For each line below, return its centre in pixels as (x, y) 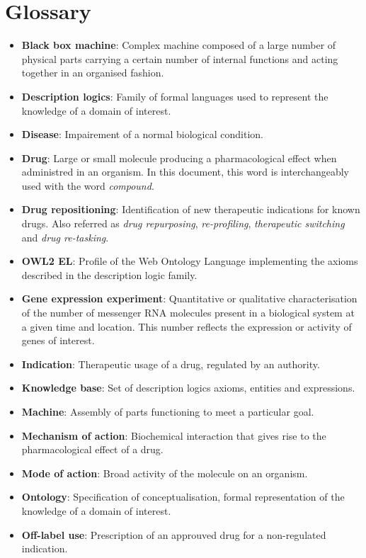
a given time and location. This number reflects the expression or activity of (187, 326)
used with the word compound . (88, 185)
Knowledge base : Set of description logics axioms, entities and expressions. (188, 388)
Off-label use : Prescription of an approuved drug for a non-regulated (174, 534)
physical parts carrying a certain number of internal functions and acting (180, 58)
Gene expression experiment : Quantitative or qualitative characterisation (189, 298)
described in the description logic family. (109, 274)
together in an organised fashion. (93, 73)
